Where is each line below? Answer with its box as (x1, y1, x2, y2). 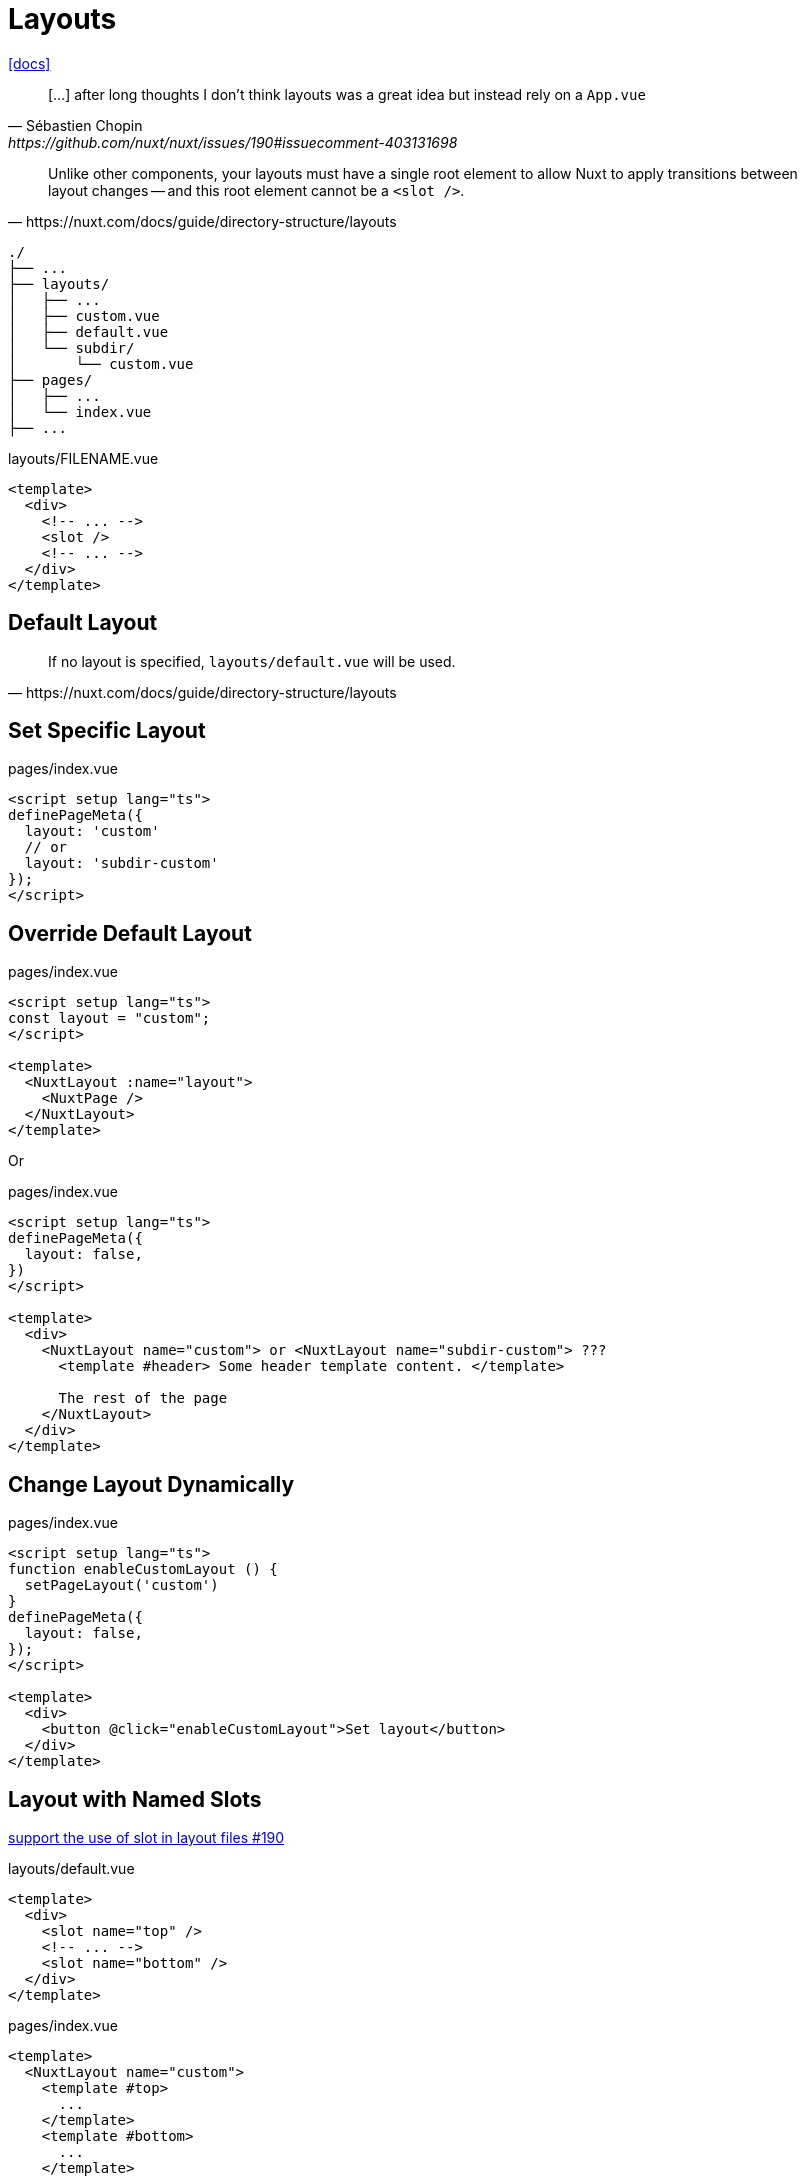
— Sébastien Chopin (8, 116, 143, 134)
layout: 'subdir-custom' (24, 855, 219, 872)
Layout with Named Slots (8, 1786, 262, 1812)
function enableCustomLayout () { (8, 1561, 278, 1578)
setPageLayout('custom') (24, 1577, 219, 1594)
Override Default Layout (8, 920, 252, 946)
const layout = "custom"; (8, 1010, 211, 1027)
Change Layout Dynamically (8, 1471, 295, 1497)
